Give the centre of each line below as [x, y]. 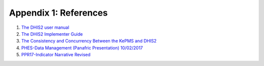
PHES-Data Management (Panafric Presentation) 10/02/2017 [82, 48]
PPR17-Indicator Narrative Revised [56, 55]
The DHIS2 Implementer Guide [52, 34]
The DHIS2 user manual [45, 27]
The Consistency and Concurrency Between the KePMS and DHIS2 [89, 41]
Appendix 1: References [58, 13]
